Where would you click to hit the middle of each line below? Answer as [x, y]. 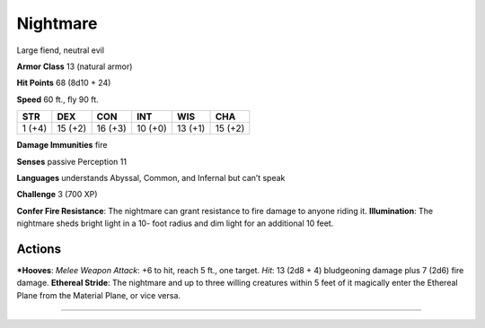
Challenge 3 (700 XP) [57, 194]
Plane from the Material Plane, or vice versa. [99, 295]
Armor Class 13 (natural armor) [75, 66]
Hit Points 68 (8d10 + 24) [64, 83]
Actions [39, 249]
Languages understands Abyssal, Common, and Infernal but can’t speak [151, 177]
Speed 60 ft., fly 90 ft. [57, 99]
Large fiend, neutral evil [61, 50]
